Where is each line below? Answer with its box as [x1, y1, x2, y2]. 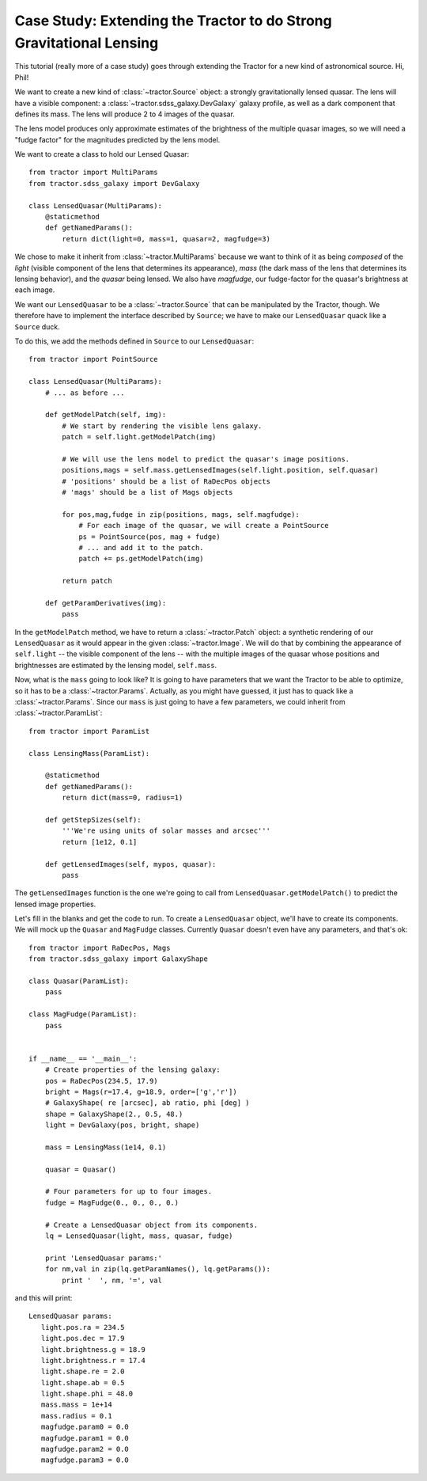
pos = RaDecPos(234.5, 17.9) [44, 1077, 158, 1085]
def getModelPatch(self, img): [44, 410, 167, 420]
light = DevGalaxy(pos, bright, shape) [44, 1121, 200, 1130]
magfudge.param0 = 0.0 [40, 1422, 130, 1432]
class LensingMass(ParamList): [28, 749, 150, 758]
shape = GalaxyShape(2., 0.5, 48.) [44, 1109, 183, 1118]
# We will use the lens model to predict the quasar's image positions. [62, 454, 350, 463]
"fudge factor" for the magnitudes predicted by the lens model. [14, 135, 221, 144]
